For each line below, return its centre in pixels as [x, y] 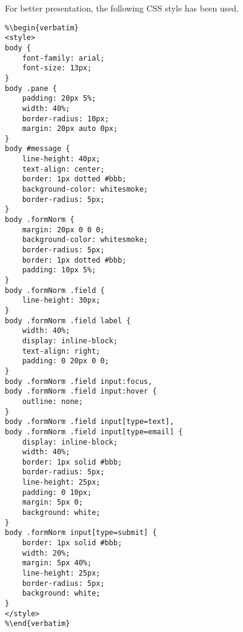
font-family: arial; [63, 58]
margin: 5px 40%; [57, 563]
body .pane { [31, 88]
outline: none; [52, 401]
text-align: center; [63, 169]
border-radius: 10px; [65, 119]
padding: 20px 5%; [59, 99]
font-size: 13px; [57, 68]
